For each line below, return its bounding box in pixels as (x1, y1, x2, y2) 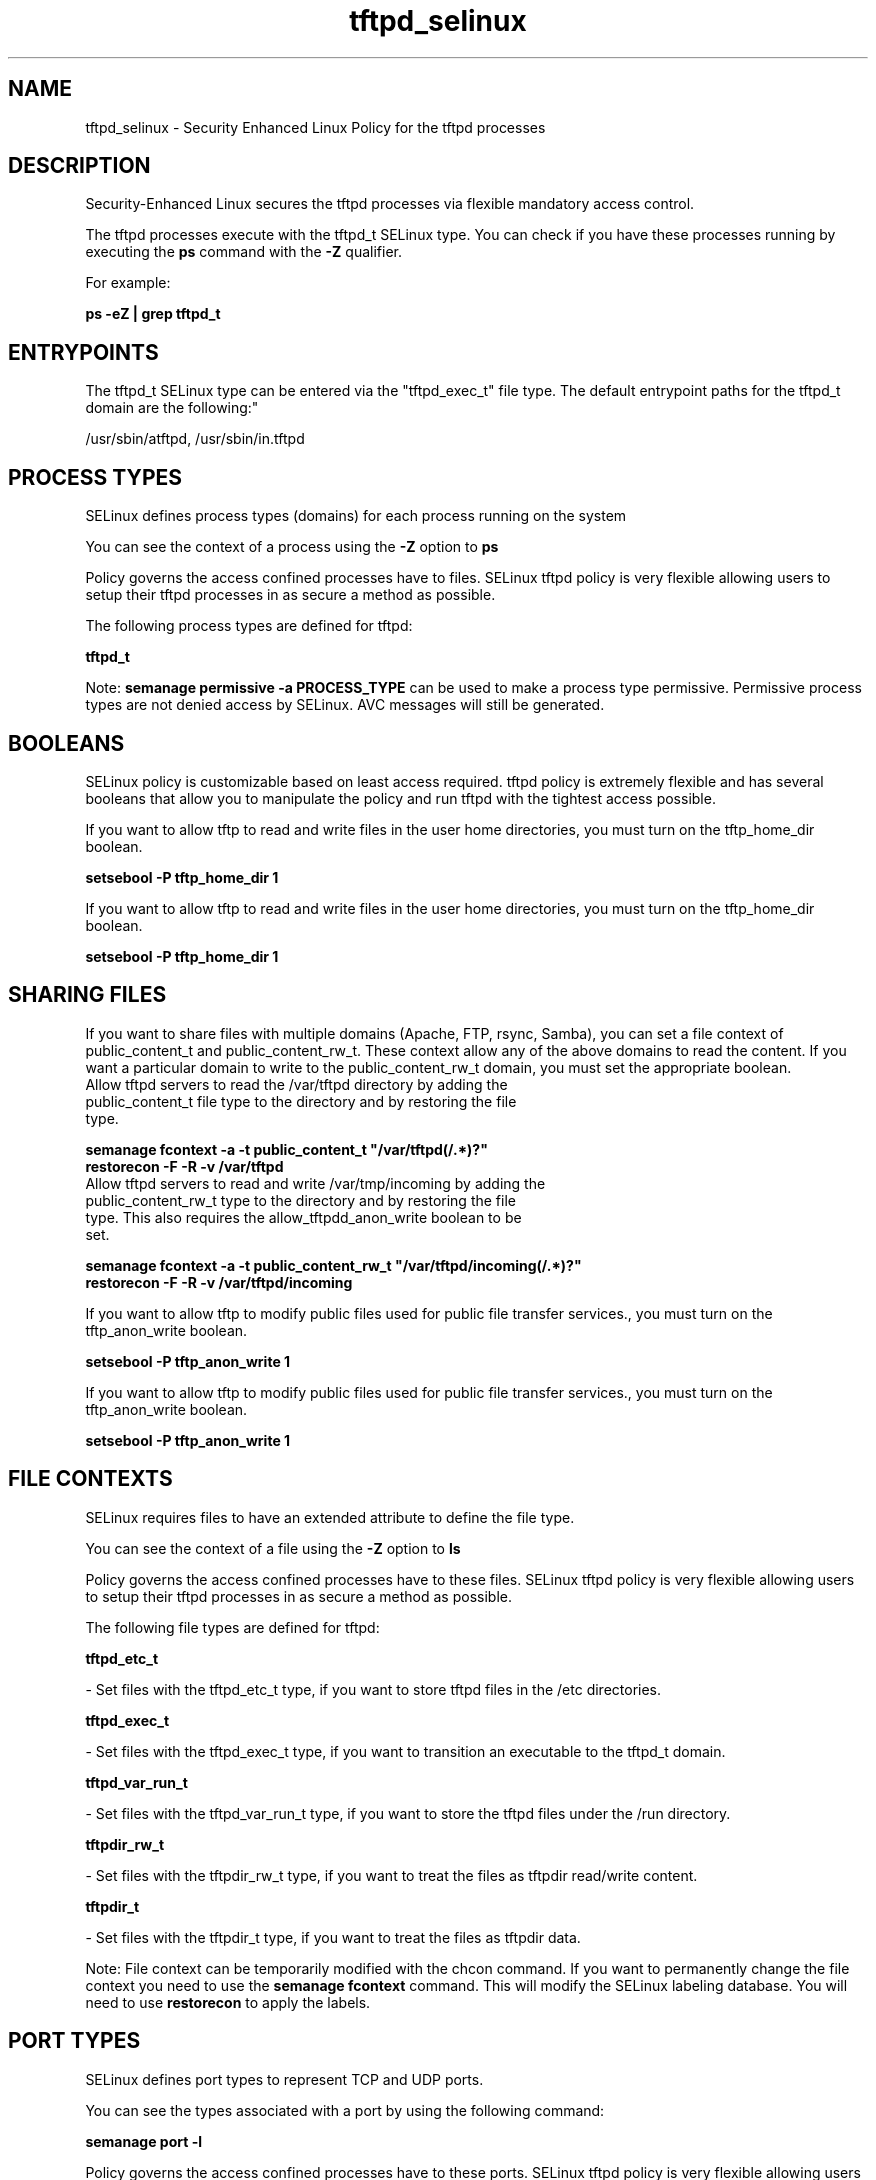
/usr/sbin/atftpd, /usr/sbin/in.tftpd (85, 430, 305, 448)
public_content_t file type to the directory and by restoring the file (85, 1092, 517, 1110)
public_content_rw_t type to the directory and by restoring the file (85, 1191, 516, 1209)
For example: (85, 274, 171, 292)
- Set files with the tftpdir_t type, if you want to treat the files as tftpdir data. (85, 1928, 581, 1946)
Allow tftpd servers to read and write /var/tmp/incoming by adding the (85, 1174, 546, 1192)
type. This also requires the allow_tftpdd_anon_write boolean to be (85, 1208, 522, 1226)
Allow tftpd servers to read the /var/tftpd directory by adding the (85, 1075, 508, 1093)
